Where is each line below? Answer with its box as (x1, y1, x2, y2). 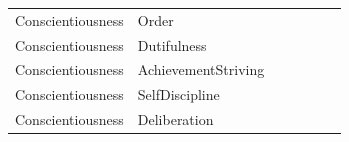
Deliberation (137, 109, 214, 130)
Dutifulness (137, 34, 207, 55)
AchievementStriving (137, 59, 265, 80)
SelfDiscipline (137, 84, 220, 105)
